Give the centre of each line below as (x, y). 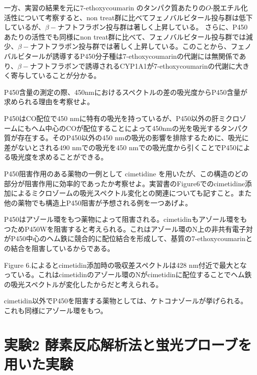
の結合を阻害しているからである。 (59, 248)
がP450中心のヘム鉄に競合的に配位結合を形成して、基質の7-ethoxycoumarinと (128, 238)
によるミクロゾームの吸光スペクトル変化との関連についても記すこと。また (131, 193)
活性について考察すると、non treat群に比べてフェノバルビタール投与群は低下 (128, 17)
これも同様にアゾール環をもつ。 (56, 311)
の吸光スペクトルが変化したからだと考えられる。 (84, 284)
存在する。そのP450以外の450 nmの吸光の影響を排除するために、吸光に (133, 138)
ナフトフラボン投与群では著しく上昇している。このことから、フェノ (141, 46)
